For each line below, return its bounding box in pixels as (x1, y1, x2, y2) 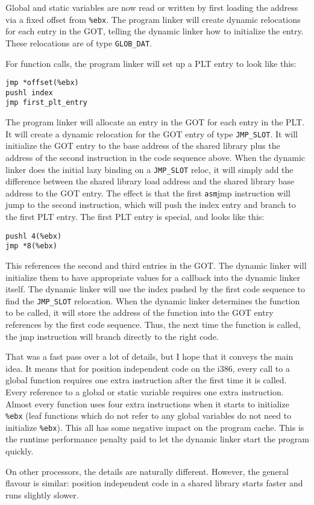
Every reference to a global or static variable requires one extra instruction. (5, 385, 284, 398)
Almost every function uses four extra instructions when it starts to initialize (5, 397, 289, 410)
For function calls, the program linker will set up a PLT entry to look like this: (5, 57, 297, 69)
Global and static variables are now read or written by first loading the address (5, 1, 298, 13)
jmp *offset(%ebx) (5, 78, 79, 87)
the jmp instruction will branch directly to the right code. (5, 330, 219, 342)
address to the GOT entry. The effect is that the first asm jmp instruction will (5, 186, 290, 199)
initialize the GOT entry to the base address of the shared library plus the (5, 139, 280, 152)
